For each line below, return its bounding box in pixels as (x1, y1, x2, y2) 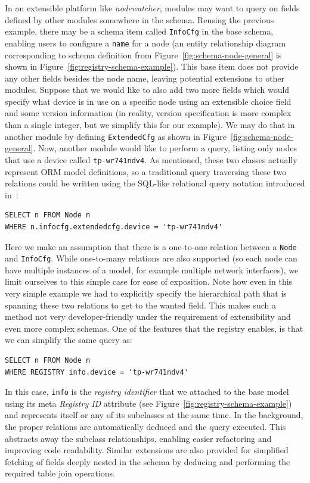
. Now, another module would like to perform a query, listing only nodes (33, 142, 297, 154)
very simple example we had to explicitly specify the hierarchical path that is (5, 287, 287, 300)
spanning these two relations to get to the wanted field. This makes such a (5, 298, 277, 311)
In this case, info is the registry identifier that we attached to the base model (5, 385, 289, 398)
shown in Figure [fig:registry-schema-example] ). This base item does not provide (5, 60, 299, 73)
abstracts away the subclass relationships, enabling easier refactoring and (5, 432, 272, 444)
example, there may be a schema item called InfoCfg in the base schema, (5, 25, 274, 38)
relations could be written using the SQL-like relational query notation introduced (5, 177, 305, 189)
